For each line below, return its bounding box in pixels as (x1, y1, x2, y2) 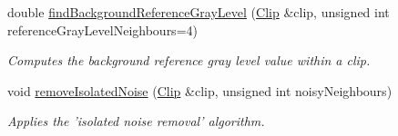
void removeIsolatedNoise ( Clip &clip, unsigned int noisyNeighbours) (7, 81, 393, 100)
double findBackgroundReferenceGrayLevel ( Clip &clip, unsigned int (7, 3, 390, 21)
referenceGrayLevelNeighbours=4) (7, 20, 198, 39)
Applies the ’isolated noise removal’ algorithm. (7, 112, 265, 131)
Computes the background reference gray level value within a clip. (7, 51, 371, 70)
